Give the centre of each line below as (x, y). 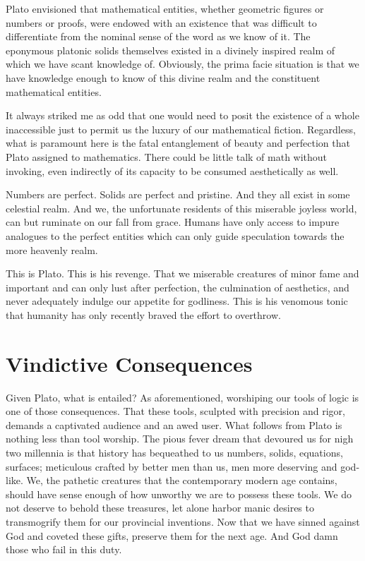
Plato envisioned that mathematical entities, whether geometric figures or (165, 8)
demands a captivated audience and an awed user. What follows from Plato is (174, 424)
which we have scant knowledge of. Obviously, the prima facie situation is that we (182, 64)
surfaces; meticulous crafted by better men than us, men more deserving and (172, 466)
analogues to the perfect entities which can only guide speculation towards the (175, 235)
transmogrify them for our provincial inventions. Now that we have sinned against (183, 521)
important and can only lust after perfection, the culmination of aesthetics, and (178, 287)
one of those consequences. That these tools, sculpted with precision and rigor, (175, 411)
